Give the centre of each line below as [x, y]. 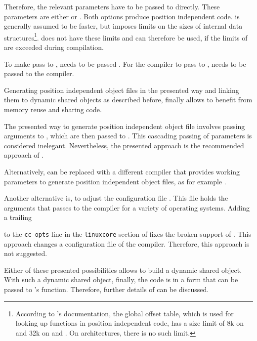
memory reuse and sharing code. [53, 109]
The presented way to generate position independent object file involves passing [125, 126]
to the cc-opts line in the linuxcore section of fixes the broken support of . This [128, 234]
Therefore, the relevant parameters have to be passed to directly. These [112, 6]
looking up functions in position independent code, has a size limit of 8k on [129, 323]
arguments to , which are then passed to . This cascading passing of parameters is [128, 136]
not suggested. [26, 253]
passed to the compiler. [39, 73]
